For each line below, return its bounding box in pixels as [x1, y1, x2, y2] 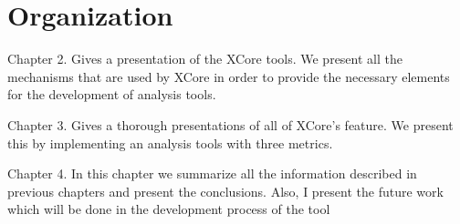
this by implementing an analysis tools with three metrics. [7, 133, 333, 152]
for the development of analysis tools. [7, 85, 216, 104]
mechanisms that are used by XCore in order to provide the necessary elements [7, 66, 450, 86]
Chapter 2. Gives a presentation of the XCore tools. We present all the [7, 49, 402, 68]
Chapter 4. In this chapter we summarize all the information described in [7, 164, 417, 183]
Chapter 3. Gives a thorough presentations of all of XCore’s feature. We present [7, 115, 454, 134]
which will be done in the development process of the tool [7, 199, 330, 219]
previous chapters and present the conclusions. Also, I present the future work [7, 181, 444, 200]
